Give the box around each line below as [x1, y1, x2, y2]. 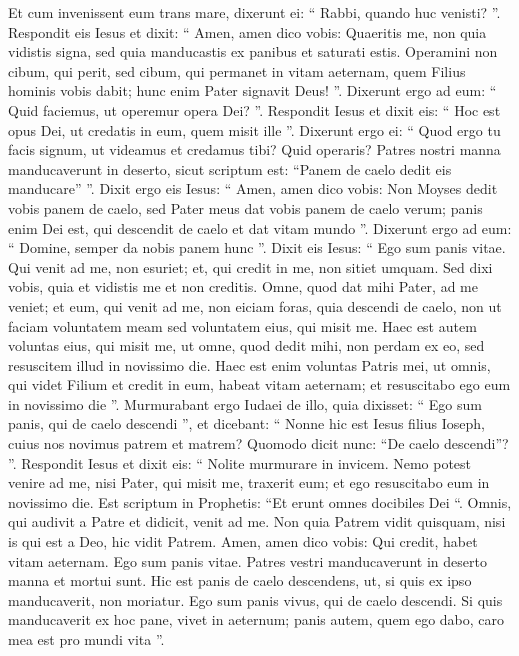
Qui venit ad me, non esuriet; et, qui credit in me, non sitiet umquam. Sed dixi [8, 256, 493, 277]
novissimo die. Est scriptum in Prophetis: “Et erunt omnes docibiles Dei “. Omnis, [8, 491, 512, 512]
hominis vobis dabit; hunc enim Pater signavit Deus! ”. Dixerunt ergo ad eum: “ [8, 80, 497, 101]
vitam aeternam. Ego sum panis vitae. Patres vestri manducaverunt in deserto [8, 550, 487, 571]
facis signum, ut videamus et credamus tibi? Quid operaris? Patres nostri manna [8, 139, 501, 160]
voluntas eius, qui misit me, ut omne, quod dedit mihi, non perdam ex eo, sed [8, 335, 485, 356]
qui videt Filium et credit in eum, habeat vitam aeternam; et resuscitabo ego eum [8, 374, 511, 395]
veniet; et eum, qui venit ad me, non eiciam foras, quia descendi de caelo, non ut [8, 295, 502, 316]
